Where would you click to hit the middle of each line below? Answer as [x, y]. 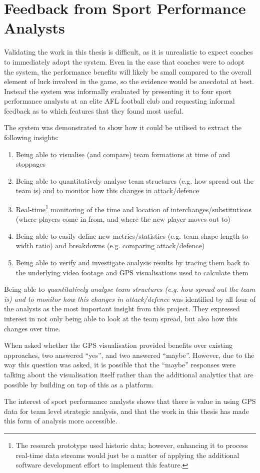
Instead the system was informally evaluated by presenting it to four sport [118, 91]
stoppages [31, 164]
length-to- [236, 235]
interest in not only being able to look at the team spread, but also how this [121, 319]
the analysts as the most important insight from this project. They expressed [122, 309]
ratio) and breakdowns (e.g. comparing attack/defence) [120, 246]
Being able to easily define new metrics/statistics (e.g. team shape [117, 235]
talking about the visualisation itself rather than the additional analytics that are [129, 374]
